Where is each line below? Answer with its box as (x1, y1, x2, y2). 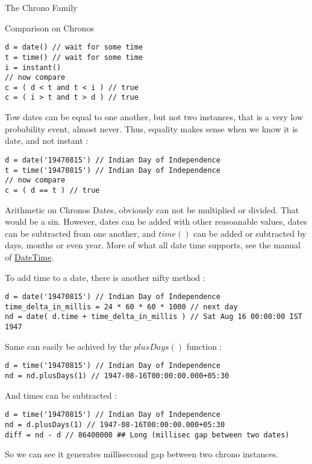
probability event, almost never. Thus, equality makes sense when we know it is (5, 122, 298, 135)
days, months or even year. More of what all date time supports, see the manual (5, 239, 301, 251)
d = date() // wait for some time (5, 43, 143, 52)
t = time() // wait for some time (5, 53, 143, 62)
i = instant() (5, 63, 61, 72)
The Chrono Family (5, 1, 78, 13)
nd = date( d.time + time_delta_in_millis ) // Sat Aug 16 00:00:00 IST (5, 312, 302, 321)
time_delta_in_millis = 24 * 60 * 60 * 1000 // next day (5, 302, 238, 311)
